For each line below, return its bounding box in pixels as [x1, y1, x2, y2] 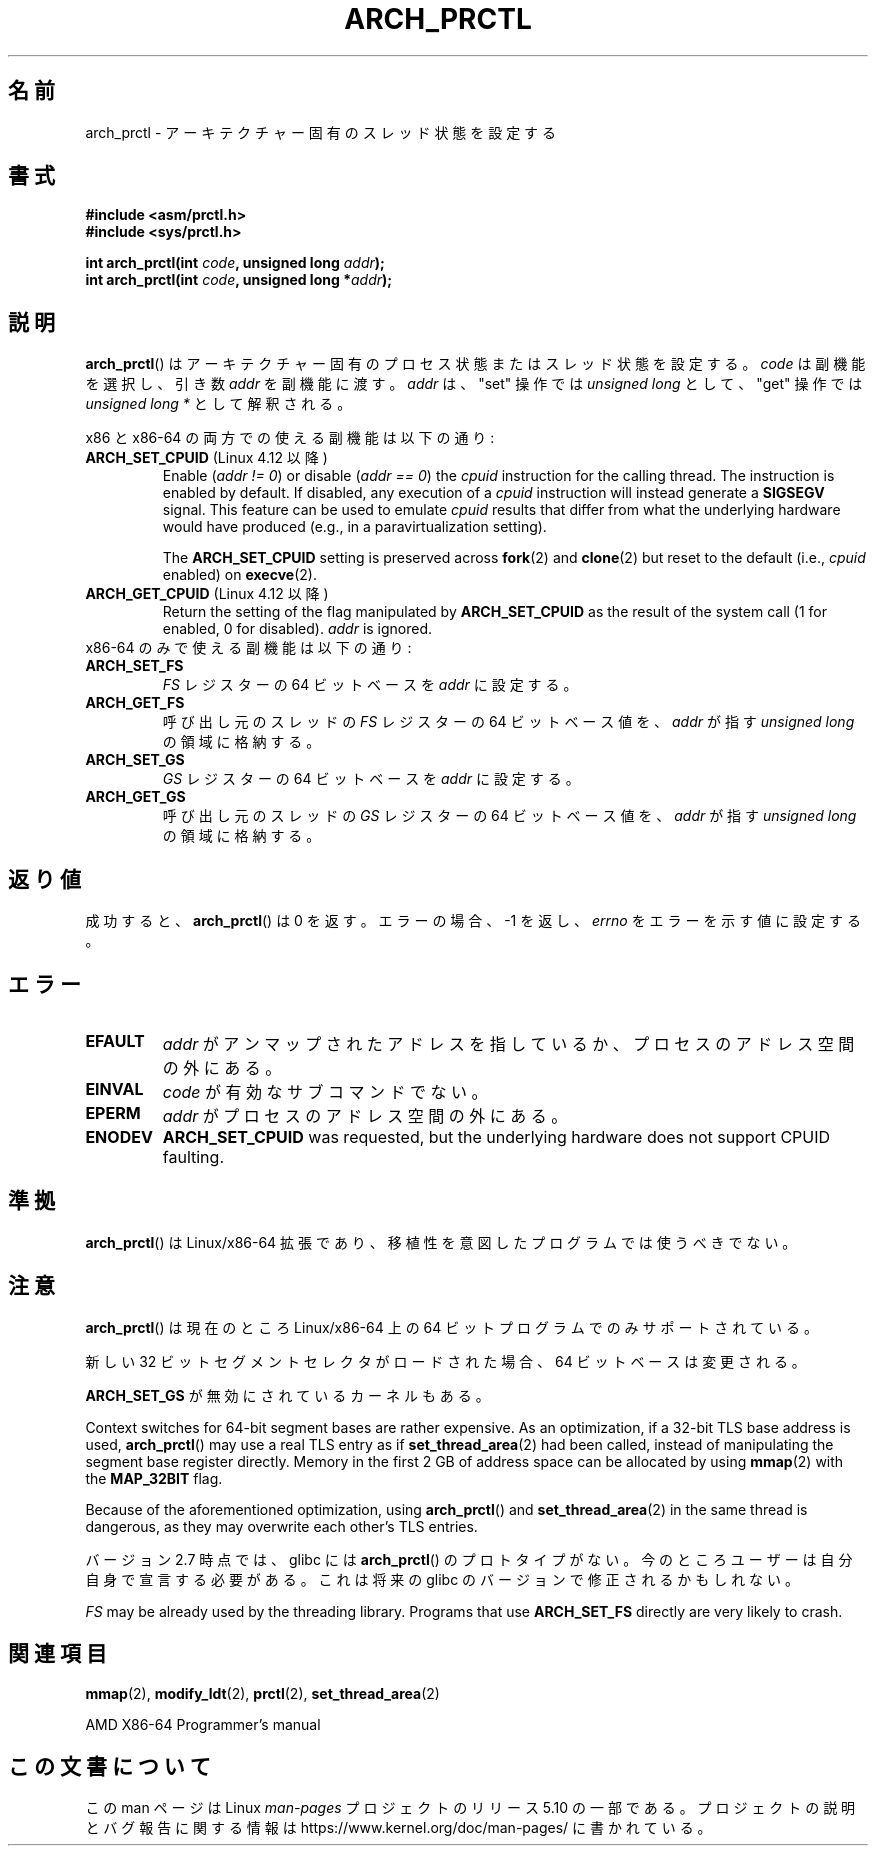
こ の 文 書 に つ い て [8, 1753, 211, 1779]
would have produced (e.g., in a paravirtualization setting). [162, 518, 547, 536]
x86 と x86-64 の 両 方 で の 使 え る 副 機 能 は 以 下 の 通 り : [85, 429, 495, 447]
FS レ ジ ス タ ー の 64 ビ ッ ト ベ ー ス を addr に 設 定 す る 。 [162, 676, 578, 694]
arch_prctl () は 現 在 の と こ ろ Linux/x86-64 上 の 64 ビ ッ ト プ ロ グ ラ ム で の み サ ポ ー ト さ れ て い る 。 [85, 1318, 818, 1336]
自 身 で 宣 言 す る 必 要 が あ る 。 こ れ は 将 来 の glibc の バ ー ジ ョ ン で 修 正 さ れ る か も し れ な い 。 [85, 1570, 799, 1588]
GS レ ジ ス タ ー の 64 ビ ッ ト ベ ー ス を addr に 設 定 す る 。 [162, 770, 580, 788]
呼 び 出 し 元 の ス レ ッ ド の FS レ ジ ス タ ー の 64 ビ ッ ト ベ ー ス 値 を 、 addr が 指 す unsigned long [162, 713, 855, 731]
